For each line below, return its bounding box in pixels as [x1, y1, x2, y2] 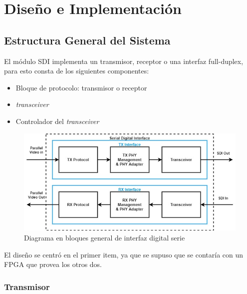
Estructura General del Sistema [4, 32, 171, 47]
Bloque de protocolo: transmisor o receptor [15, 82, 147, 92]
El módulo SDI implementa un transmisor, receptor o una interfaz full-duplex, [4, 55, 244, 66]
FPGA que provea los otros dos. [4, 259, 102, 269]
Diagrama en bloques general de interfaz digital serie [24, 232, 185, 243]
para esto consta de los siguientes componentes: [4, 65, 149, 76]
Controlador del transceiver [15, 115, 99, 126]
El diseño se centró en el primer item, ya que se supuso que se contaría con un [4, 249, 244, 259]
